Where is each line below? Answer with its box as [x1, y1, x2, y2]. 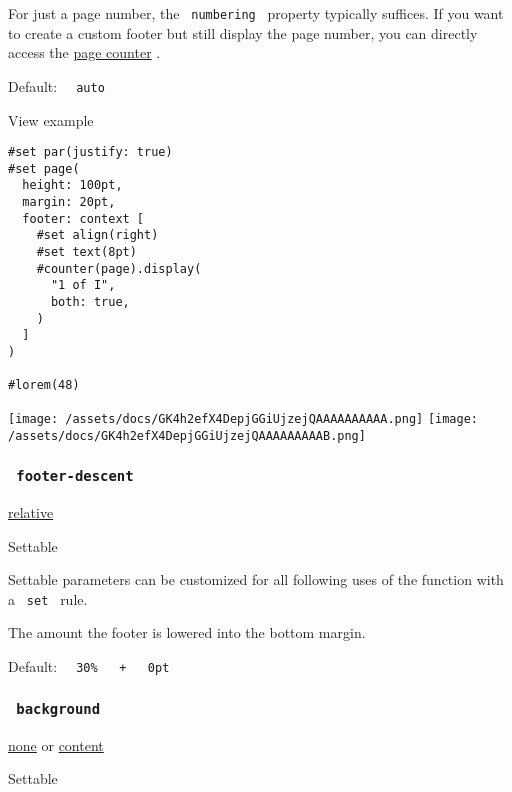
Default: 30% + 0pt [8, 656, 170, 677]
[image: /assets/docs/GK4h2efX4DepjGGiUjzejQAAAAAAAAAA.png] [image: [8, 411, 479, 426]
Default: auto [8, 75, 105, 96]
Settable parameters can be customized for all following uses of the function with [8, 569, 504, 590]
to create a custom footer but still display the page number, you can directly [8, 22, 478, 43]
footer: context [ [22, 211, 145, 226]
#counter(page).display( [36, 261, 202, 276]
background [16, 700, 101, 717]
